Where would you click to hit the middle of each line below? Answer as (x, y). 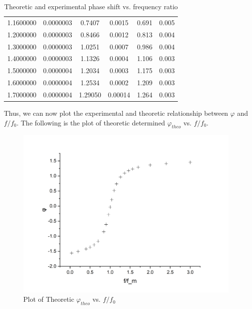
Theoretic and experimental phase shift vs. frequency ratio (91, 6)
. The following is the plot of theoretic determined (91, 122)
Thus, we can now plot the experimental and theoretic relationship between (116, 113)
